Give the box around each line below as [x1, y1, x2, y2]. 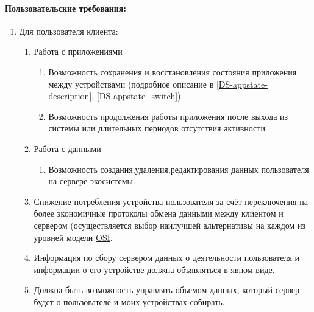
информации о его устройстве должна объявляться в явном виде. [34, 263, 275, 276]
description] [48, 89, 92, 102]
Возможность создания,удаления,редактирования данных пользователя [48, 162, 309, 175]
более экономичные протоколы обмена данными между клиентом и [34, 207, 284, 220]
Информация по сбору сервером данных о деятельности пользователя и [34, 251, 300, 264]
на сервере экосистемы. [48, 175, 135, 187]
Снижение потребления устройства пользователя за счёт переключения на [34, 195, 308, 207]
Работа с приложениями [34, 45, 123, 58]
